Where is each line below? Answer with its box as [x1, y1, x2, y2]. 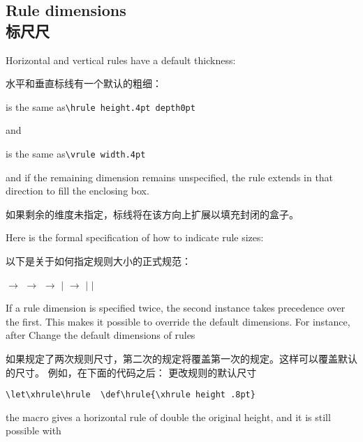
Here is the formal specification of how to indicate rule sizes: [6, 230, 264, 245]
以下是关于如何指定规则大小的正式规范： [6, 254, 191, 268]
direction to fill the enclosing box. [6, 183, 149, 198]
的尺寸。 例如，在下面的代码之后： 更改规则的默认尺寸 [6, 365, 257, 379]
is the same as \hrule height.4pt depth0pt [6, 99, 195, 114]
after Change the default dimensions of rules [6, 328, 195, 342]
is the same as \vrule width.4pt [6, 146, 146, 161]
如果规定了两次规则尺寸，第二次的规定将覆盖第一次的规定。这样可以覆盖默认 [6, 351, 357, 366]
